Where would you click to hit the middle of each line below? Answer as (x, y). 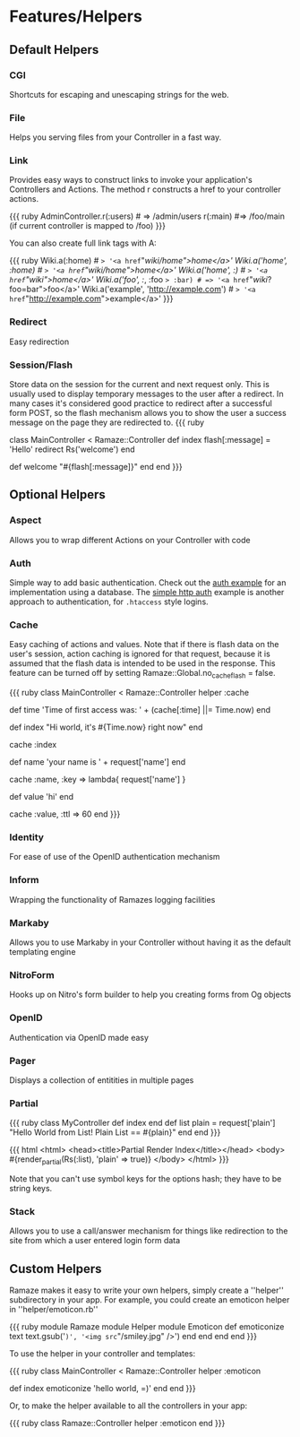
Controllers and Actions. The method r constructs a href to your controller (146, 189)
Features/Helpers (76, 17)
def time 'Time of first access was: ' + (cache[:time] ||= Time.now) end (140, 710)
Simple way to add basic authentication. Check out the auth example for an (148, 583)
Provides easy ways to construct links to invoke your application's (131, 180)
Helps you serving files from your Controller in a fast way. (116, 137)
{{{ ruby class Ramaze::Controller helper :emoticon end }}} (117, 1424)
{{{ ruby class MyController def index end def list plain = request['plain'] (142, 1123)
